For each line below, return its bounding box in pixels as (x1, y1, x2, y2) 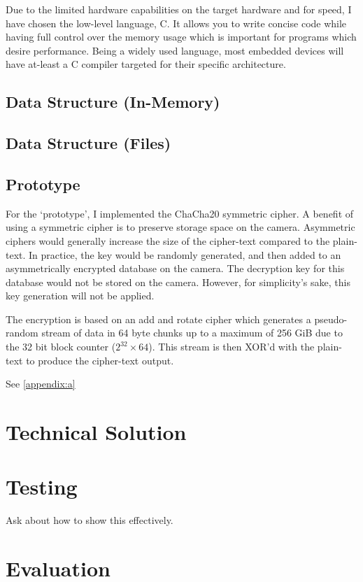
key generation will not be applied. (6, 288, 155, 303)
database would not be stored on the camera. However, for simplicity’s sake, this (6, 274, 350, 289)
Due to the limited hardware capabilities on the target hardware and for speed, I (6, 2, 352, 16)
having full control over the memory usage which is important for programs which (6, 29, 357, 44)
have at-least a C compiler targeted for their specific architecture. (6, 57, 286, 71)
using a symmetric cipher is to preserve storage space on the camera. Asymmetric (6, 220, 355, 234)
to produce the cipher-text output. (26, 353, 174, 367)
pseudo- (314, 311, 348, 326)
